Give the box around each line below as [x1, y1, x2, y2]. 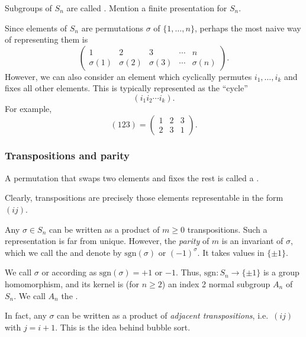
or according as [41, 266, 97, 278]
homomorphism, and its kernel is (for [5, 277, 140, 290]
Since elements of [5, 21, 67, 34]
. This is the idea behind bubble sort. [55, 320, 191, 333]
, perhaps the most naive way [194, 21, 301, 34]
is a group [263, 266, 299, 278]
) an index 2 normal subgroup [162, 277, 270, 290]
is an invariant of [221, 235, 284, 247]
